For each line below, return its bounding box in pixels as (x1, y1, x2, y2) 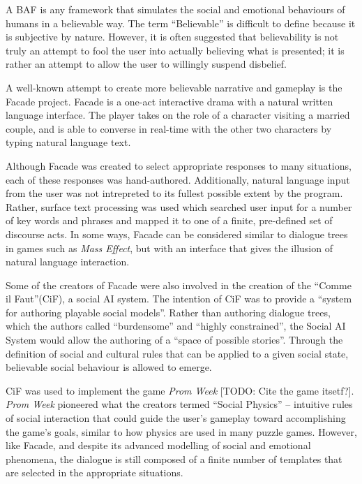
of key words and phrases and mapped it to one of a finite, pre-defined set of (6, 213, 333, 228)
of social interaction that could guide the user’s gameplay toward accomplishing (6, 411, 346, 425)
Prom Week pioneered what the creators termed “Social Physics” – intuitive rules (6, 397, 353, 411)
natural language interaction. (6, 254, 130, 269)
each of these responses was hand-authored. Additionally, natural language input (6, 172, 350, 186)
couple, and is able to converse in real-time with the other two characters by (6, 121, 332, 135)
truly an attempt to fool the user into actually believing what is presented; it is (6, 43, 345, 57)
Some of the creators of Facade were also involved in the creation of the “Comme (6, 277, 352, 292)
